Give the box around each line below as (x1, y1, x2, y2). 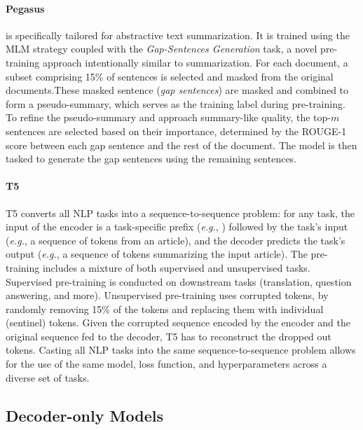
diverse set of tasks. (6, 370, 90, 384)
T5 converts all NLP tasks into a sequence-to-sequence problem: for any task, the (6, 205, 355, 220)
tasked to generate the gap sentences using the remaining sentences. (6, 151, 297, 166)
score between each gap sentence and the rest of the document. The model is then (6, 137, 357, 152)
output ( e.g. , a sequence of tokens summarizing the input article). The (6, 247, 308, 261)
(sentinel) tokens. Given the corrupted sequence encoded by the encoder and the (6, 315, 350, 330)
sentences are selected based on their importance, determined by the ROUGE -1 (6, 123, 347, 138)
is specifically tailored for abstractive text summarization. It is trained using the (6, 27, 350, 42)
